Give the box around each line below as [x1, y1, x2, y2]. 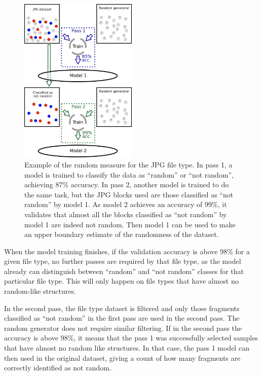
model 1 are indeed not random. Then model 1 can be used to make [24, 219, 236, 229]
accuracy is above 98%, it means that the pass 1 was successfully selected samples [4, 332, 258, 343]
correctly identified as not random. [4, 362, 111, 373]
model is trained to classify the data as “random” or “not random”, [24, 169, 234, 180]
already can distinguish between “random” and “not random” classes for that [4, 265, 244, 276]
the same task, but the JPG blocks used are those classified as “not [24, 189, 234, 199]
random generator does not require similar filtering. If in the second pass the [4, 322, 242, 333]
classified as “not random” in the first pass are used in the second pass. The [4, 313, 240, 323]
